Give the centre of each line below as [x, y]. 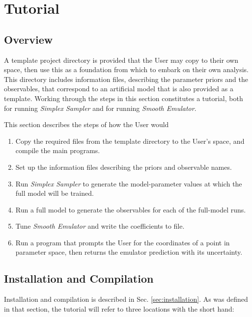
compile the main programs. [58, 150]
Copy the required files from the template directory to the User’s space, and [130, 141]
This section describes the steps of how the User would [86, 124]
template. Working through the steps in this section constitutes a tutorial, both [124, 98]
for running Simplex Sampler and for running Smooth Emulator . [100, 108]
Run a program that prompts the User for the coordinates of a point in [123, 242]
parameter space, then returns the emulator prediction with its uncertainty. [129, 252]
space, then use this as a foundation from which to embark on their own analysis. [126, 69]
